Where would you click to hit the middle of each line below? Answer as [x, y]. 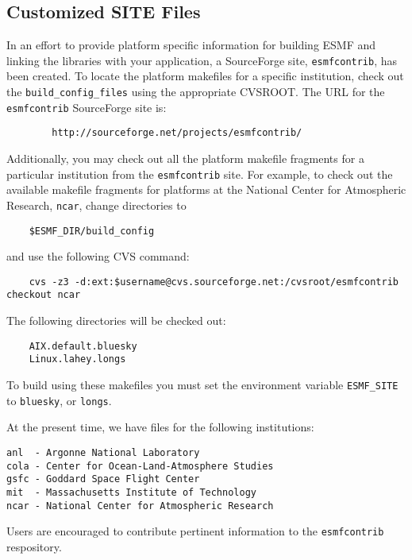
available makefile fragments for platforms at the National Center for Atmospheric [206, 189]
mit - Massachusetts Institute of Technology [131, 492]
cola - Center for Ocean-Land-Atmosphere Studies [140, 466]
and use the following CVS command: [98, 256]
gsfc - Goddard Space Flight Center [103, 479]
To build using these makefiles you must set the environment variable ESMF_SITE [202, 384]
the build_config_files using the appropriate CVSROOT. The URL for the [196, 92]
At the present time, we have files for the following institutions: [160, 427]
